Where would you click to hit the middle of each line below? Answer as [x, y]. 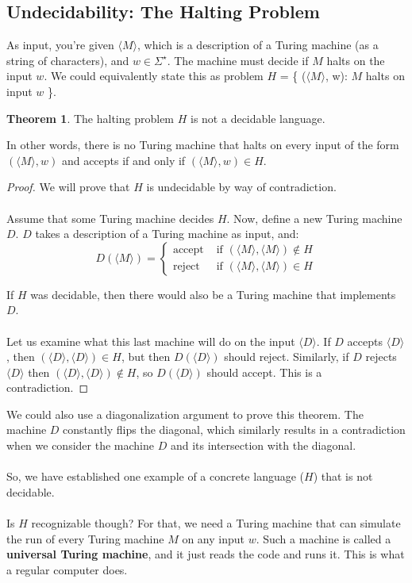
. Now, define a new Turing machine [314, 218]
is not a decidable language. [258, 118]
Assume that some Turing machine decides [110, 218]
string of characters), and [68, 60]
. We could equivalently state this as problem [154, 76]
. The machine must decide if [238, 60]
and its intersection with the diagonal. [263, 445]
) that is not [343, 476]
